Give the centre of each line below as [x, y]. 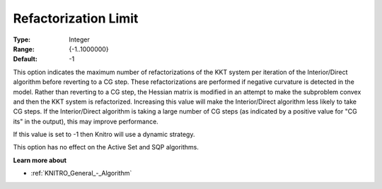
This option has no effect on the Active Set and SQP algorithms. [106, 147]
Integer [79, 39]
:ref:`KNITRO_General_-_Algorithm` [81, 173]
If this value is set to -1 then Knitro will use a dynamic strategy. [104, 135]
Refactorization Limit [76, 18]
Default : [25, 59]
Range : [24, 49]
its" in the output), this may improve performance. [86, 121]
